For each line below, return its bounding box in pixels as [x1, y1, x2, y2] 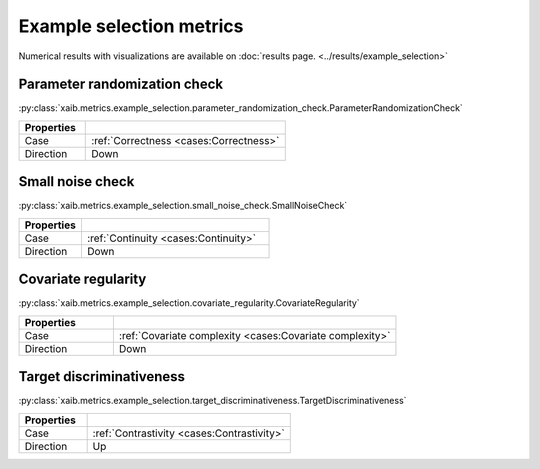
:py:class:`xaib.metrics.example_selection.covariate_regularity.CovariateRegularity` [18, 297, 360, 309]
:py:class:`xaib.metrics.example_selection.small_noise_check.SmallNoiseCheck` [18, 200, 348, 212]
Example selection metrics [18, 15, 244, 37]
